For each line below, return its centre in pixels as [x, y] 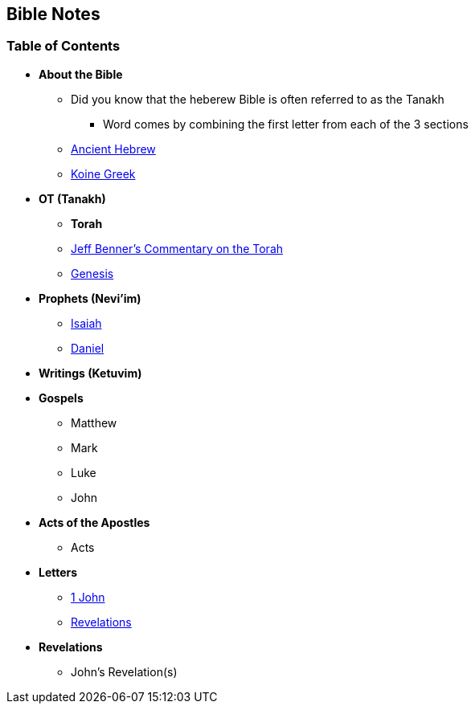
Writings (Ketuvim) [90, 373]
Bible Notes [53, 14]
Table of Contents [63, 46]
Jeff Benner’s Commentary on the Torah [177, 248]
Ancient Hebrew [113, 149]
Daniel [88, 348]
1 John [88, 597]
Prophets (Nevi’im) [90, 298]
